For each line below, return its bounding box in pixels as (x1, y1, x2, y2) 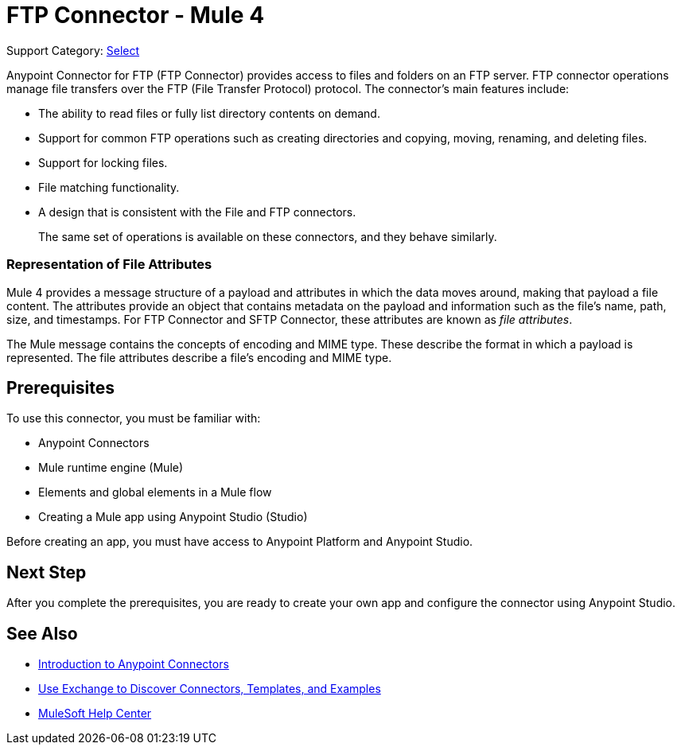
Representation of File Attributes (6, 256, 212, 273)
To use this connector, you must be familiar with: (6, 411, 261, 426)
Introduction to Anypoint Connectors (38, 657, 229, 671)
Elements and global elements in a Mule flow (38, 485, 272, 500)
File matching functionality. (38, 180, 180, 194)
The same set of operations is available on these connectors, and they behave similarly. (38, 229, 497, 243)
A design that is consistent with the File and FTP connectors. (38, 204, 356, 219)
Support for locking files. (38, 155, 168, 169)
